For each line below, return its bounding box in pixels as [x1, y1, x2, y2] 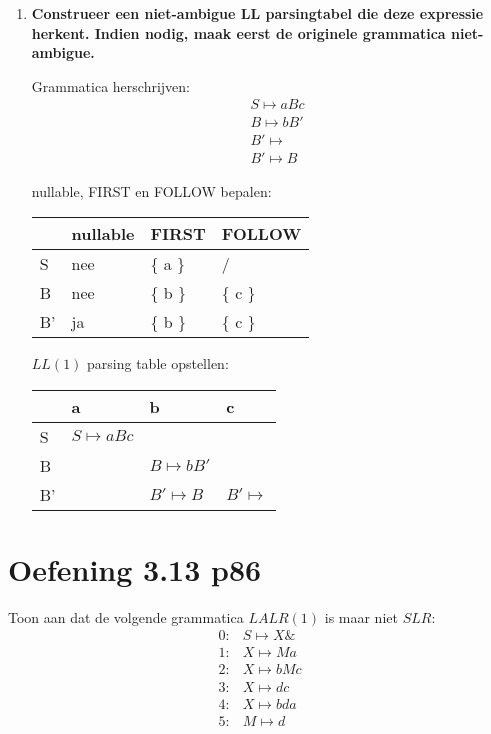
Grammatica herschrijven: [31, 75, 190, 96]
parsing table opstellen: [87, 353, 229, 374]
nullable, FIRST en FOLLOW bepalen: [31, 180, 272, 201]
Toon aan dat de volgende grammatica [8, 606, 244, 627]
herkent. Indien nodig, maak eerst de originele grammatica [31, 22, 446, 43]
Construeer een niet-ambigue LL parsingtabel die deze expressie [31, 3, 484, 23]
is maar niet [324, 606, 398, 627]
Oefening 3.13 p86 [8, 548, 262, 589]
